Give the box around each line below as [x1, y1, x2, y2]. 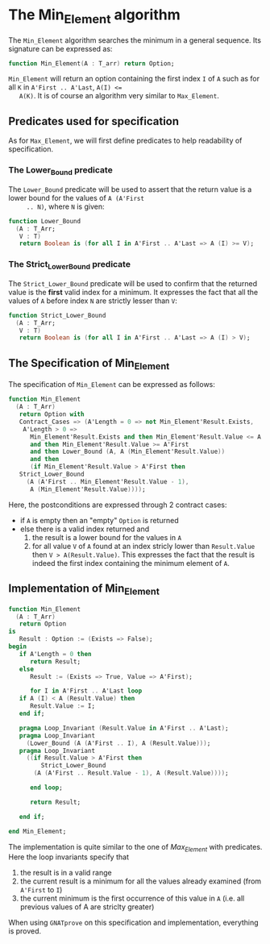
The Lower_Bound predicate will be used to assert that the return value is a [8, 184, 252, 194]
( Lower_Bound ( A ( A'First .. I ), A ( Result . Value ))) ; [26, 739, 211, 747]
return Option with [19, 410, 85, 418]
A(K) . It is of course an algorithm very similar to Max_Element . [19, 91, 219, 101]
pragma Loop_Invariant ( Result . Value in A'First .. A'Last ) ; [19, 724, 229, 732]
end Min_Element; [8, 827, 67, 835]
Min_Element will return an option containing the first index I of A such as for [8, 74, 260, 84]
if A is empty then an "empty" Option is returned [19, 515, 179, 525]
